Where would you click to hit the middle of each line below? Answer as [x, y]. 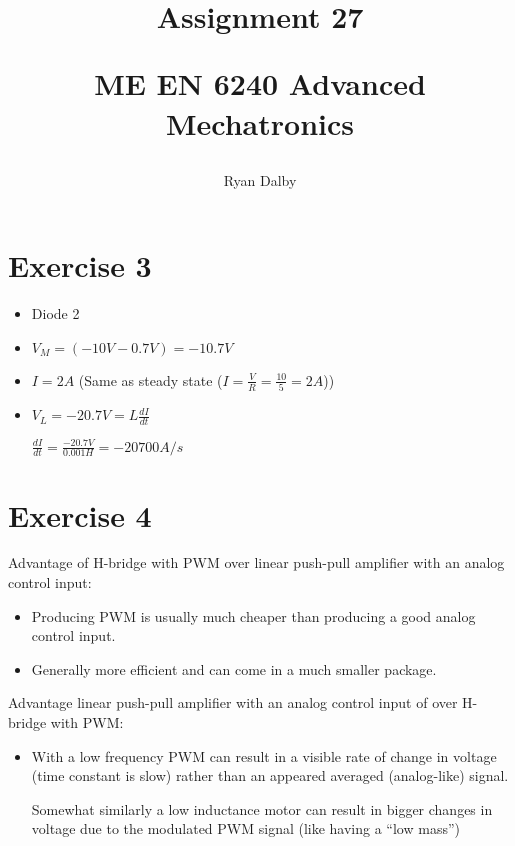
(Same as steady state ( [150, 379]
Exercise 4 [80, 514]
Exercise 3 [80, 265]
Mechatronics [260, 122]
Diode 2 [55, 313]
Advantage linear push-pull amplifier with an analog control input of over [233, 702]
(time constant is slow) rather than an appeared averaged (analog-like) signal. [270, 775]
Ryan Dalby [260, 179]
